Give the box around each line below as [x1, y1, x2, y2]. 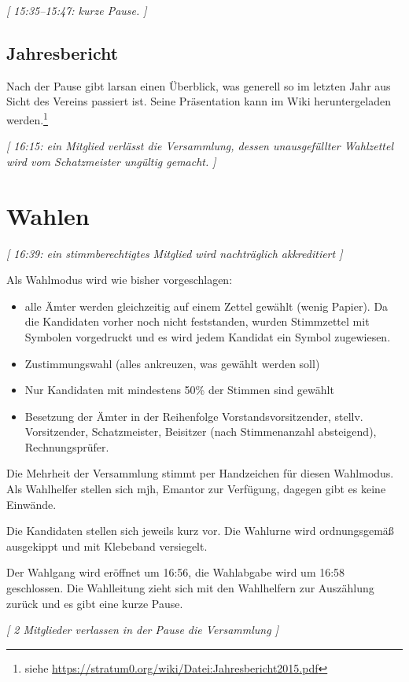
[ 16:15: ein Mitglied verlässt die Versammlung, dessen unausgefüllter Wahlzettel [6, 138, 393, 154]
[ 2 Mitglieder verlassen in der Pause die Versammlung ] [6, 621, 278, 638]
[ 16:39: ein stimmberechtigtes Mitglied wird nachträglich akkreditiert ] [6, 245, 343, 261]
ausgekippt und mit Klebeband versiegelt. [6, 537, 208, 554]
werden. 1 [6, 109, 48, 127]
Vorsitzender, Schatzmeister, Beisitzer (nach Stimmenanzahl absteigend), [24, 423, 377, 440]
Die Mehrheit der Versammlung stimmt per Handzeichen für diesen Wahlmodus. [6, 465, 394, 481]
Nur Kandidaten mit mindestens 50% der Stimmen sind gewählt [24, 382, 334, 398]
